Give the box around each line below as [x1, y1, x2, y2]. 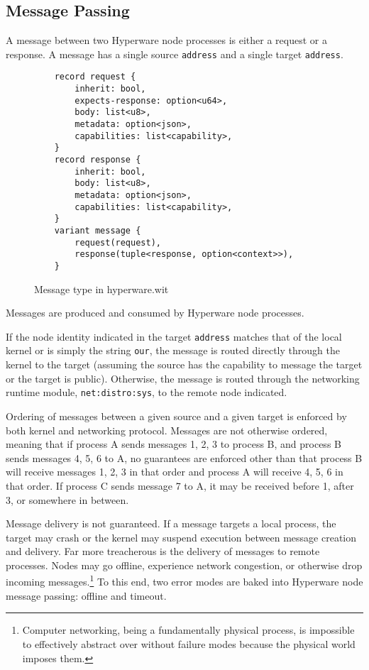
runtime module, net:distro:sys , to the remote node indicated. [6, 385, 287, 400]
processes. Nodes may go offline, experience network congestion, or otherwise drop [6, 557, 363, 572]
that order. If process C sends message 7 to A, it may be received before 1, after [6, 478, 354, 493]
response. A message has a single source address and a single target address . [6, 46, 343, 61]
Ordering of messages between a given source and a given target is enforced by [6, 408, 347, 423]
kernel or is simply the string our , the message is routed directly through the [6, 343, 340, 358]
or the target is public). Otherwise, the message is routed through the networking [6, 370, 360, 385]
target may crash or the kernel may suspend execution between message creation [6, 529, 357, 544]
